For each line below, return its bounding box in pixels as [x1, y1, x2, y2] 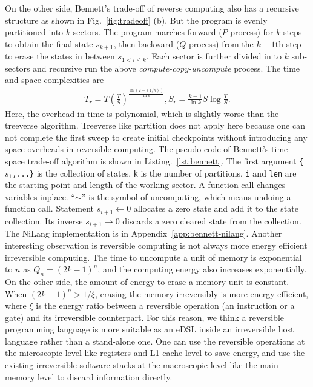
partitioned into [5, 25, 64, 38]
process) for [230, 25, 274, 38]
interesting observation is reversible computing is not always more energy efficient [5, 238, 308, 251]
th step [275, 37, 301, 50]
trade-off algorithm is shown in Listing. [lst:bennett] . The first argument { [27, 154, 304, 167]
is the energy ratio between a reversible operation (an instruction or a [36, 299, 295, 312]
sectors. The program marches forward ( [73, 25, 222, 38]
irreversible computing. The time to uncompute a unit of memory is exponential [5, 251, 302, 263]
